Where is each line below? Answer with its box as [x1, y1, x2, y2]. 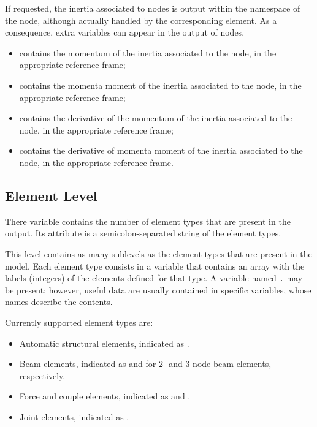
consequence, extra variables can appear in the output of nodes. [5, 26, 245, 39]
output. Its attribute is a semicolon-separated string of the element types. [5, 227, 281, 240]
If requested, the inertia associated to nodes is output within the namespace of [5, 2, 300, 14]
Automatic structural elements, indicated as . [19, 336, 189, 349]
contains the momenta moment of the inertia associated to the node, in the [19, 78, 302, 91]
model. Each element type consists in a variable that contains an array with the [5, 259, 305, 272]
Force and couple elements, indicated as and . [19, 390, 191, 402]
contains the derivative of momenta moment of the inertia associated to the [19, 144, 303, 157]
